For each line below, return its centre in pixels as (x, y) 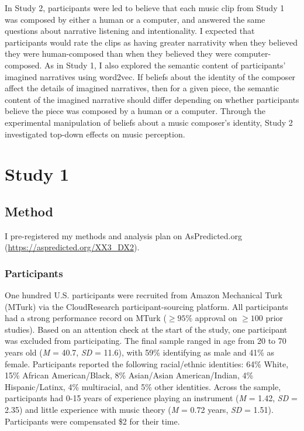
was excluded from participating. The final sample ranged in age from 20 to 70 (146, 341)
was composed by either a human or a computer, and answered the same (135, 19)
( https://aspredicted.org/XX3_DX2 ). (72, 247)
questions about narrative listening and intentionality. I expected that (130, 31)
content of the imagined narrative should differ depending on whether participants (152, 99)
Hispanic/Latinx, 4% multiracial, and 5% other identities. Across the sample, (143, 386)
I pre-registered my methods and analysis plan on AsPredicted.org (123, 235)
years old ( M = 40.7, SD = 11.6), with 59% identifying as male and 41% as (139, 352)
